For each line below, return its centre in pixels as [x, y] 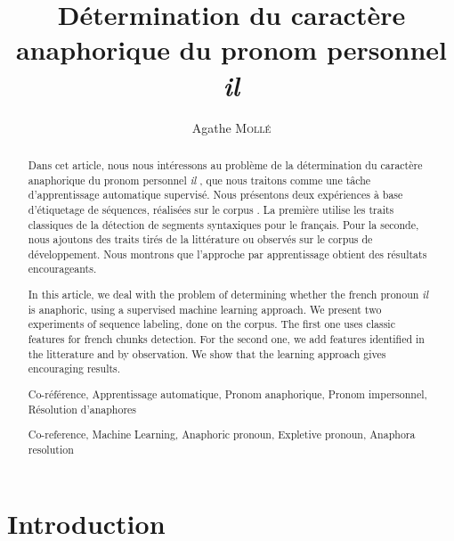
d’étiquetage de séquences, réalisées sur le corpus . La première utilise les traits [211, 209]
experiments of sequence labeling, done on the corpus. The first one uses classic [211, 324]
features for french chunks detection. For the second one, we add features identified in [226, 339]
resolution [51, 449]
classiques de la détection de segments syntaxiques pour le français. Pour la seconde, [223, 224]
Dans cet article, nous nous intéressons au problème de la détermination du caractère [225, 164]
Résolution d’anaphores [82, 409]
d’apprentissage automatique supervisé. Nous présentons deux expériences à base [215, 195]
